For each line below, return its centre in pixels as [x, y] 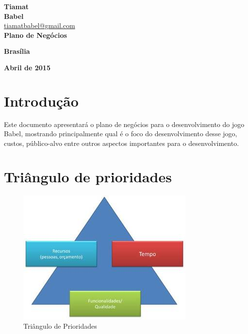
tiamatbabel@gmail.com [40, 25]
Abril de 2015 [27, 67]
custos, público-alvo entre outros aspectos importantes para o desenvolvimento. [122, 143]
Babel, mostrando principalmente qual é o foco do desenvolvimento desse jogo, [121, 134]
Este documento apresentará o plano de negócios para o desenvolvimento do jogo [124, 124]
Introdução [41, 101]
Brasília [17, 51]
